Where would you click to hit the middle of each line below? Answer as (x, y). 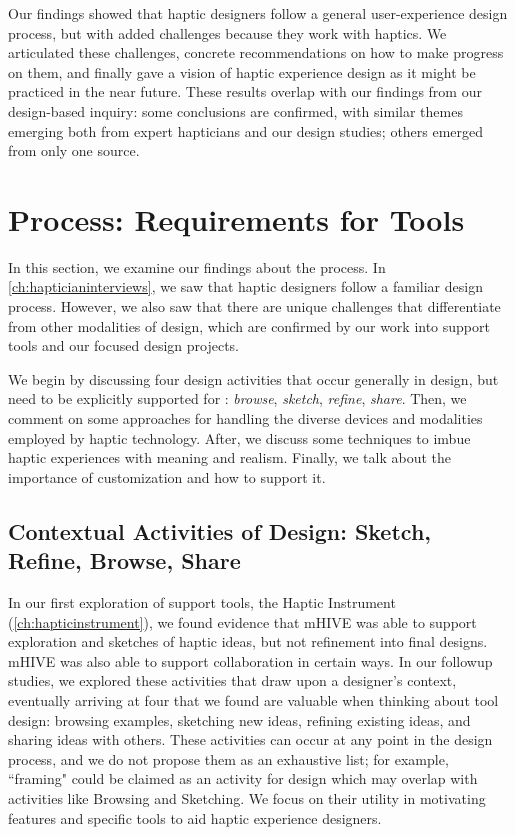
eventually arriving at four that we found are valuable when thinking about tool (253, 699)
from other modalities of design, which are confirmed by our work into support (249, 325)
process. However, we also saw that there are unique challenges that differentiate (254, 306)
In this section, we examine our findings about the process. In (197, 266)
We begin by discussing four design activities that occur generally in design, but (253, 378)
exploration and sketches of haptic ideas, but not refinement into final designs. (248, 641)
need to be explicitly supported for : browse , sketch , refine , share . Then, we (237, 398)
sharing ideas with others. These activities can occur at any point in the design (250, 739)
